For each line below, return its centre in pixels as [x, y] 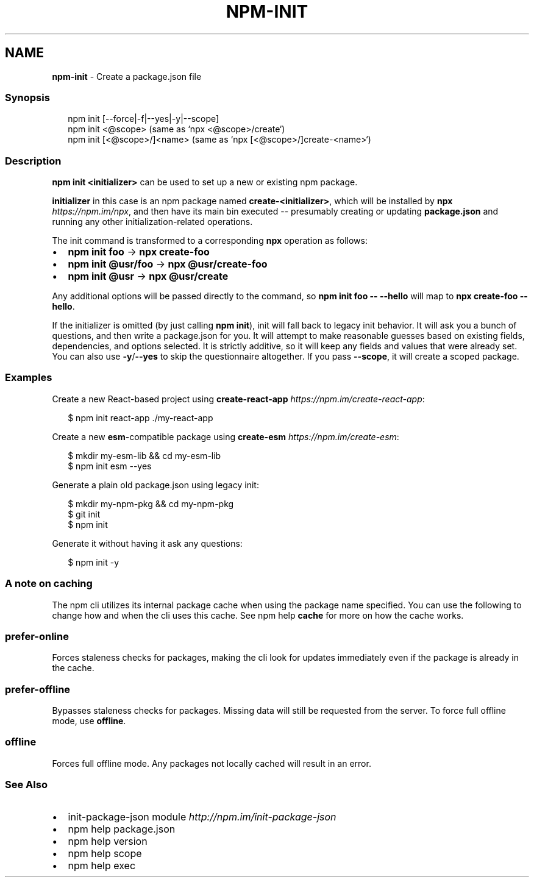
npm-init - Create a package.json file [127, 76]
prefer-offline [38, 689]
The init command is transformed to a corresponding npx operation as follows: [210, 241]
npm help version [108, 841]
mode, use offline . [89, 721]
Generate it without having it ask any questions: [147, 543]
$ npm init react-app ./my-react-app [141, 418]
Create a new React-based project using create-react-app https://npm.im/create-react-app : [238, 399]
